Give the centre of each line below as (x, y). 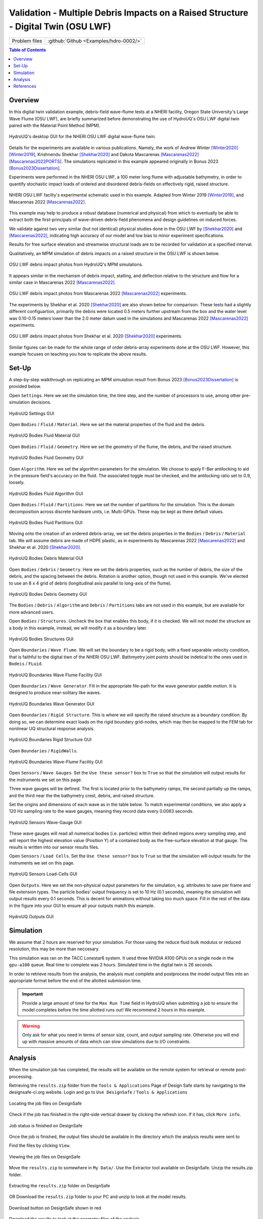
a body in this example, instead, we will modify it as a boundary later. (78, 628)
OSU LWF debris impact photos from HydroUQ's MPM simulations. (76, 265)
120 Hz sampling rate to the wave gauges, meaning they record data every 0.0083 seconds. (101, 811)
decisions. (41, 402)
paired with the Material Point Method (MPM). (55, 125)
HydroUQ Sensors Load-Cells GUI (43, 874)
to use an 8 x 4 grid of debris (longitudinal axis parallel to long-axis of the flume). (90, 583)
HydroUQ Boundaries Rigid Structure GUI (50, 740)
